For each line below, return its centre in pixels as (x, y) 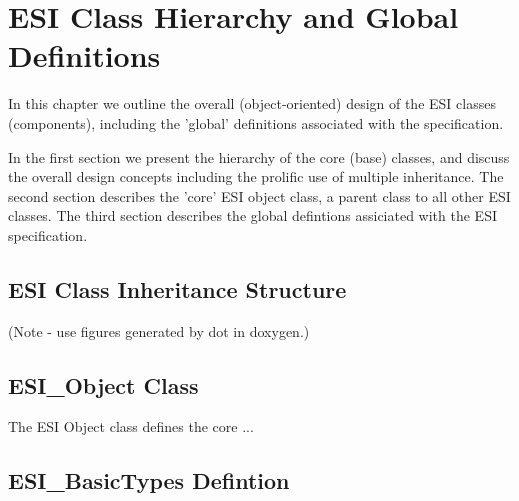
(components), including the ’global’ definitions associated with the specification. (256, 122)
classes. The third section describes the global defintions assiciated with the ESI (252, 215)
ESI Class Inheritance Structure (177, 288)
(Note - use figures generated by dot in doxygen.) (159, 330)
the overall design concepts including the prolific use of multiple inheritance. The (256, 176)
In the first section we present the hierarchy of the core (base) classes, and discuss (259, 156)
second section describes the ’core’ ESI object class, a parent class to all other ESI (259, 195)
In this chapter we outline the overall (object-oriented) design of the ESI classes (252, 103)
